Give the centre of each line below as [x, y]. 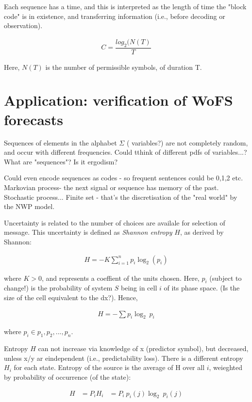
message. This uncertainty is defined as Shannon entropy [88, 232]
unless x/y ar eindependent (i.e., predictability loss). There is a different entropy [124, 358]
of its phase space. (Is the [202, 288]
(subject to [226, 278]
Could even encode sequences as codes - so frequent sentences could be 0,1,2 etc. [124, 178]
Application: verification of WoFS [118, 100]
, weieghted [226, 367]
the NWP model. [29, 206]
